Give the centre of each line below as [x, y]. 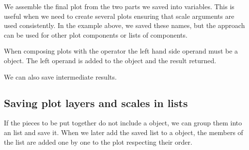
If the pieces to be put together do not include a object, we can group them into [123, 123]
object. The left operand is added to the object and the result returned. [110, 60]
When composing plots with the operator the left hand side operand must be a [121, 51]
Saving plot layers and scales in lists [96, 102]
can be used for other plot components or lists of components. [96, 34]
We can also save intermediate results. [60, 76]
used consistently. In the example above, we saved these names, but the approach [124, 25]
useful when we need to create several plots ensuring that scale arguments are [119, 16]
